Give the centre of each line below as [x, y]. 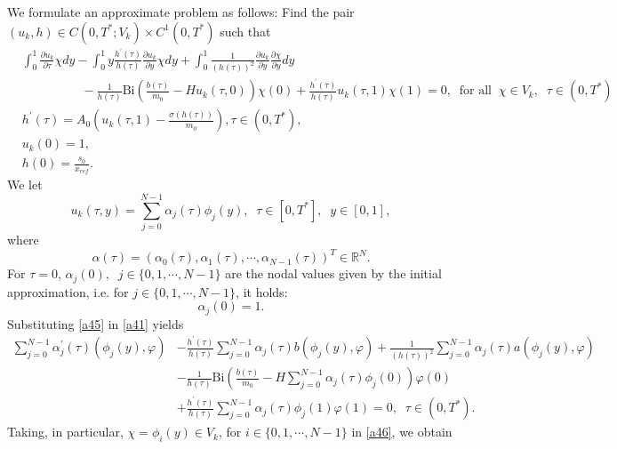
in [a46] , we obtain [402, 432]
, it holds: [262, 291]
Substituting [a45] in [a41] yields [96, 323]
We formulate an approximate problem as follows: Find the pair [181, 12]
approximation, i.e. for [68, 291]
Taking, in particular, [65, 432]
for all [476, 91]
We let [25, 184]
